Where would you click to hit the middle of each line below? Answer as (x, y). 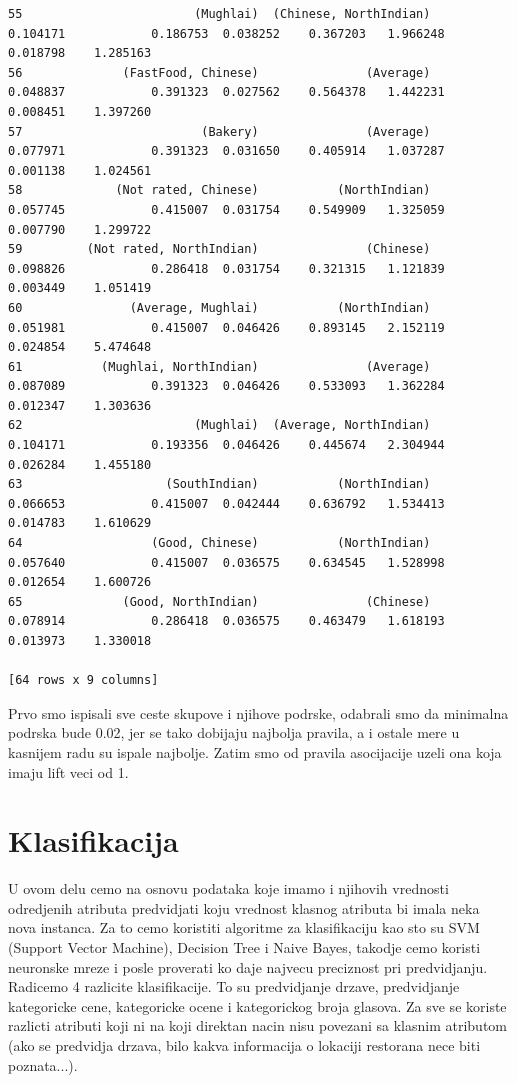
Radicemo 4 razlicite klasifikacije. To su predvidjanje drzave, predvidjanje (234, 986)
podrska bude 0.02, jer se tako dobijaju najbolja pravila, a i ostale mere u (234, 732)
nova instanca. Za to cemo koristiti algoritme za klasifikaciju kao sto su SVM (244, 927)
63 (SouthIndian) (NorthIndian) (219, 484)
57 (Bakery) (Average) (219, 131)
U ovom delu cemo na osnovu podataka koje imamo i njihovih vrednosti (228, 888)
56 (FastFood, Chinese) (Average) (219, 72)
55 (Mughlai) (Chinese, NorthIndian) (219, 14)
